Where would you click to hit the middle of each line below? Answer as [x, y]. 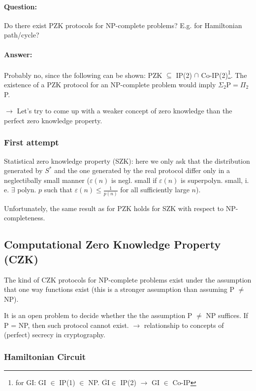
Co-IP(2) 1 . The [224, 74]
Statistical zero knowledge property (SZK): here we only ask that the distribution [127, 160]
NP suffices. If [227, 315]
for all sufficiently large [155, 190]
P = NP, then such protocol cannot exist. [66, 325]
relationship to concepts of [184, 325]
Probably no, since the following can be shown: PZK [83, 75]
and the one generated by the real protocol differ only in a [142, 170]
